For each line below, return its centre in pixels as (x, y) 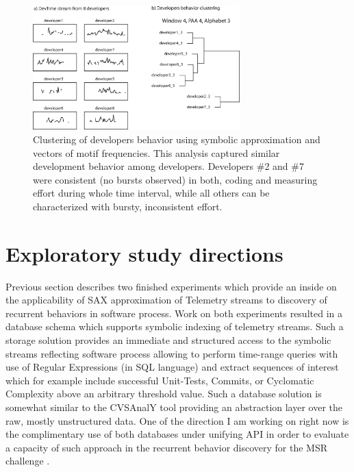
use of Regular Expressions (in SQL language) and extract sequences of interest (172, 367)
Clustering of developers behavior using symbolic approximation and (177, 139)
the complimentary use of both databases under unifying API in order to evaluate (177, 434)
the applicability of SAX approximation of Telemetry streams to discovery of (166, 300)
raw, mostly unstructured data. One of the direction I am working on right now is (177, 420)
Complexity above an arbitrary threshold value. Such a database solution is (164, 394)
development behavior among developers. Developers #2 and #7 (168, 166)
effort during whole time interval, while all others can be (151, 193)
